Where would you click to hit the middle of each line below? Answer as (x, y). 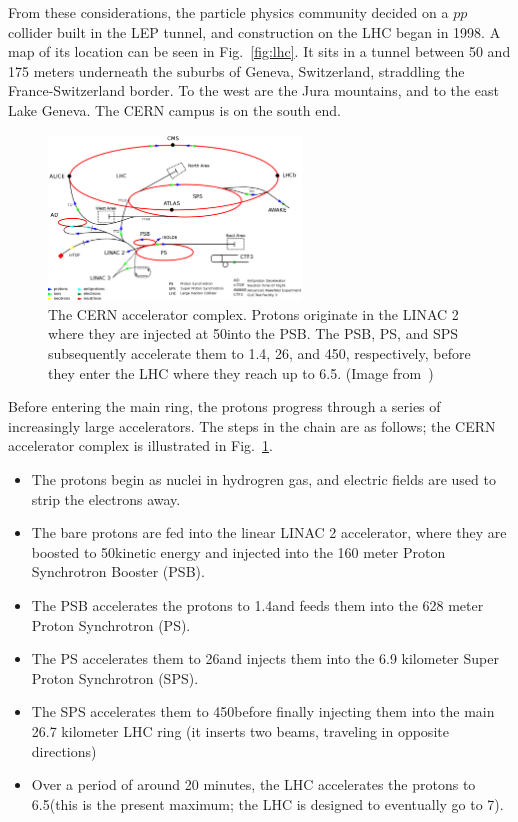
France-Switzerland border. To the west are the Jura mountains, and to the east (253, 90)
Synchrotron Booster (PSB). (118, 571)
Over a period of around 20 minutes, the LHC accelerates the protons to (253, 784)
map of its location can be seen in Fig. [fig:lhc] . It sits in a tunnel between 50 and (259, 51)
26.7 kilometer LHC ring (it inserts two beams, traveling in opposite (240, 730)
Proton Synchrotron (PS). (111, 624)
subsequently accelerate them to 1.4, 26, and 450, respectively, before (259, 353)
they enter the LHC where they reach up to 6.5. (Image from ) (241, 372)
